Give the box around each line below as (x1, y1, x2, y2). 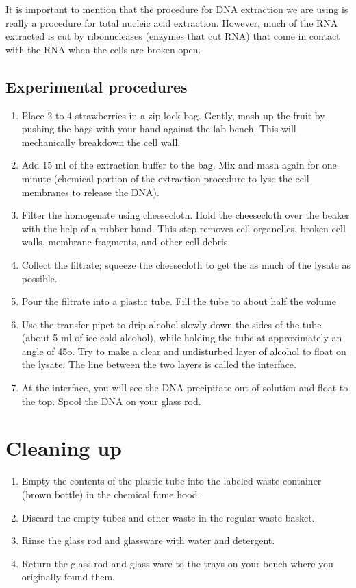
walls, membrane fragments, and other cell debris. (21, 234, 231, 249)
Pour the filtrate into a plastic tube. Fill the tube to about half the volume (21, 294, 336, 308)
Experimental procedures (5, 75, 188, 97)
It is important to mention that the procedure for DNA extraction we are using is (5, 2, 348, 16)
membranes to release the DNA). (21, 184, 160, 199)
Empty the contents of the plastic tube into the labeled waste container (21, 474, 322, 488)
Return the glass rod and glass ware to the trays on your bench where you (21, 556, 333, 570)
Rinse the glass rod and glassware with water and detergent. (21, 533, 275, 548)
